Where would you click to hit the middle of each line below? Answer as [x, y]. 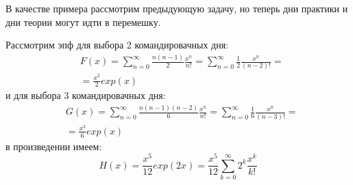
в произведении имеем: [54, 146]
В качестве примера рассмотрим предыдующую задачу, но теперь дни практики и [177, 8]
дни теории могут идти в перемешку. [83, 22]
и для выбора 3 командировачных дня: [86, 95]
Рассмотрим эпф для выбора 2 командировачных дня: [117, 45]
